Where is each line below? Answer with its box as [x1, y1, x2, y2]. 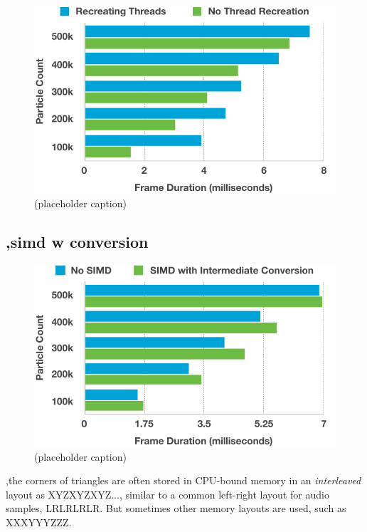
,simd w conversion [6, 231, 149, 253]
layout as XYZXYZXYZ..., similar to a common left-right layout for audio [6, 486, 329, 501]
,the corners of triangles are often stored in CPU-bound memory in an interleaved [6, 473, 361, 488]
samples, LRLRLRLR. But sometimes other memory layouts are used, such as [6, 501, 346, 516]
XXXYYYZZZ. [6, 514, 72, 529]
